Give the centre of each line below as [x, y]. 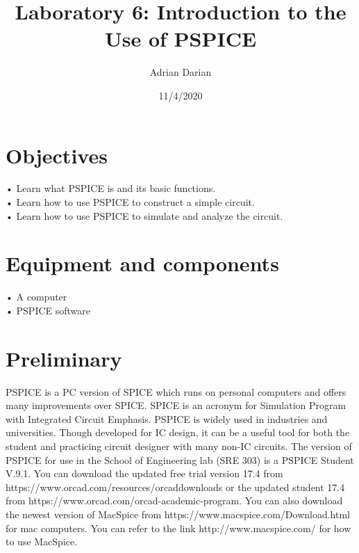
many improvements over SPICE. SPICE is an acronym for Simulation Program [176, 405]
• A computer [36, 297]
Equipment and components [142, 263]
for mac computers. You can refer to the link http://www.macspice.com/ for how [178, 528]
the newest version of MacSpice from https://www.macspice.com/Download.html [178, 514]
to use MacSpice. [42, 542]
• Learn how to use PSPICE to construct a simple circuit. [130, 202]
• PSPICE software [48, 310]
